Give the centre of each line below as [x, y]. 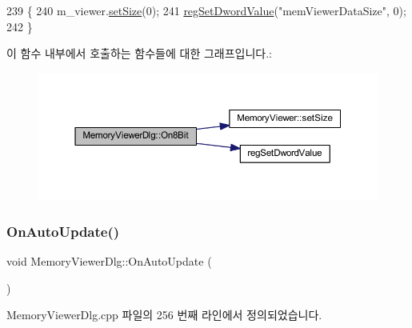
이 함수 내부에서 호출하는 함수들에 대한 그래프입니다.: [139, 53]
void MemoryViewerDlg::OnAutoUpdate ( [109, 261]
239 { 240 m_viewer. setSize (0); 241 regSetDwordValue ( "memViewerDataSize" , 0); [206, 10]
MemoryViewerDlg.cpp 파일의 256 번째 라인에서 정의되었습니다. [164, 315]
